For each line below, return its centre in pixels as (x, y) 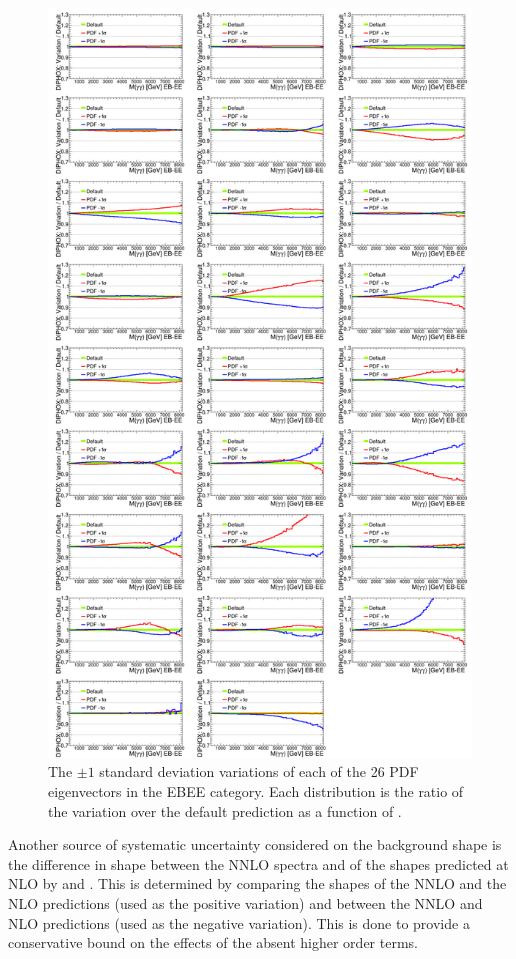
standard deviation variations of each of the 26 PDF (259, 771)
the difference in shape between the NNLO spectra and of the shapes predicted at (258, 863)
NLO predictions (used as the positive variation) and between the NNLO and (245, 903)
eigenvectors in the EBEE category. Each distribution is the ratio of (256, 791)
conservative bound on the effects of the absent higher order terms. (213, 942)
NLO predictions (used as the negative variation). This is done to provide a (239, 922)
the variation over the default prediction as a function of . (225, 810)
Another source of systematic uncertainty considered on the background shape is (255, 844)
